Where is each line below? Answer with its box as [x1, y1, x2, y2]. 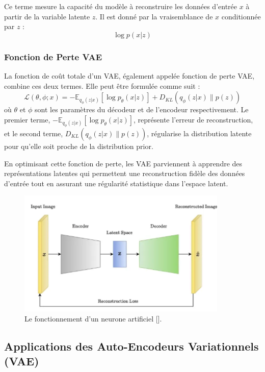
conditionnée [221, 11, 261, 21]
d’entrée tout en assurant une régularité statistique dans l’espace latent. [4, 178, 228, 188]
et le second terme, [4, 128, 63, 138]
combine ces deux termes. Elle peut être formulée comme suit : [4, 80, 200, 91]
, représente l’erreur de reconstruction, [134, 114, 253, 125]
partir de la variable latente [4, 11, 90, 21]
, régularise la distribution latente [147, 128, 252, 138]
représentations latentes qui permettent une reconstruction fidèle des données [4, 168, 245, 179]
